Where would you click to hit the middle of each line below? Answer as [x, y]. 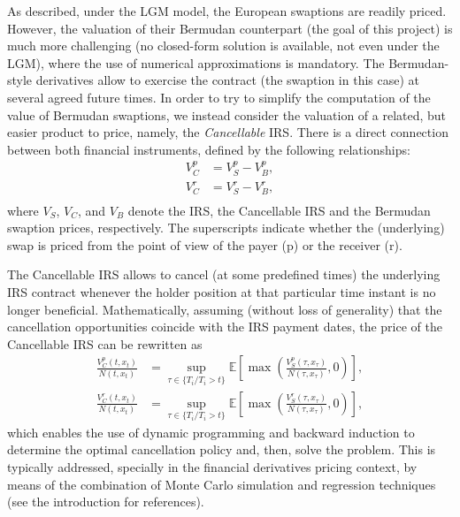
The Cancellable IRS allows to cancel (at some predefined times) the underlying [224, 274]
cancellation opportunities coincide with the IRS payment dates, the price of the [225, 327]
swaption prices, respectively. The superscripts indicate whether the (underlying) [226, 228]
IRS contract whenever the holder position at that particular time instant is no [222, 292]
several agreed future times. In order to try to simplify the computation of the [219, 97]
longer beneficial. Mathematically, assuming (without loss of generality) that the [225, 309]
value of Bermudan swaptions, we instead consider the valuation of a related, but [227, 114]
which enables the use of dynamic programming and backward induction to [211, 432]
